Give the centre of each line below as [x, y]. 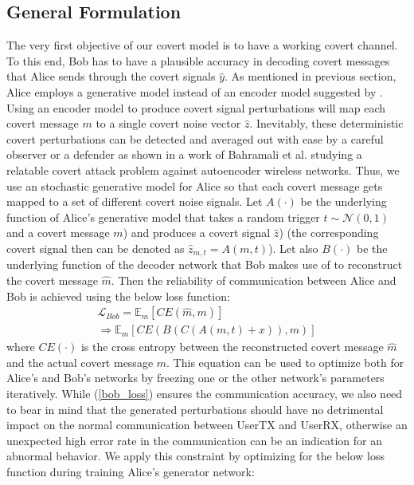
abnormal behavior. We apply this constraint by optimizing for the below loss [195, 456]
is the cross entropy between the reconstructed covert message [232, 347]
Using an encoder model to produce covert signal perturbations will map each [196, 107]
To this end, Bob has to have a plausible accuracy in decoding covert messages [198, 60]
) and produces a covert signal [197, 233]
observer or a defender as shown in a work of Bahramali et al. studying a [184, 154]
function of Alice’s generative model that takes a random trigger [163, 217]
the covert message [52, 280]
